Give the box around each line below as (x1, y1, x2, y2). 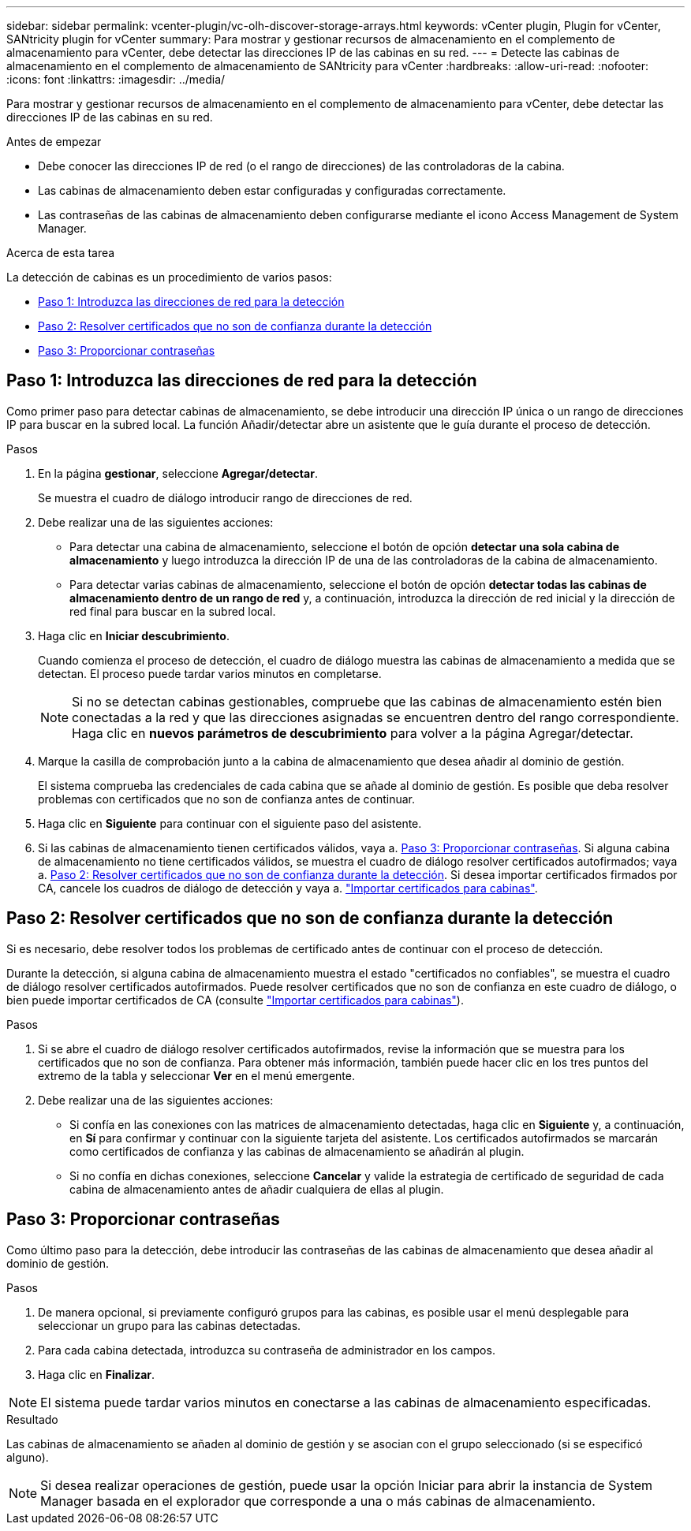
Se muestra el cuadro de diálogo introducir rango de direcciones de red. (38, 490, 413, 505)
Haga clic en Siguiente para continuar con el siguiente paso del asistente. (38, 816, 422, 830)
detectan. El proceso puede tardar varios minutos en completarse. (38, 666, 382, 680)
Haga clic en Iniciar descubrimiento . (38, 628, 230, 643)
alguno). (6, 1450, 49, 1464)
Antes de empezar (6, 135, 102, 148)
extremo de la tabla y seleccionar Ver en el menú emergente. (38, 1068, 355, 1082)
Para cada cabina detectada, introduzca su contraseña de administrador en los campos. (38, 1343, 495, 1357)
